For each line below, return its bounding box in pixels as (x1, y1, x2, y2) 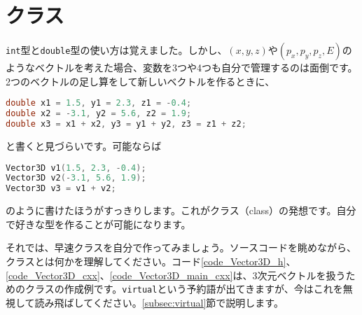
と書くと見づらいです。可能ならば (6, 138, 162, 153)
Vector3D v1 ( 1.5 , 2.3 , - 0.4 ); (6, 162, 146, 173)
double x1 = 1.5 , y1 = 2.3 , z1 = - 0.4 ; (6, 98, 192, 108)
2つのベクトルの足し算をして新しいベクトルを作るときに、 (6, 73, 275, 88)
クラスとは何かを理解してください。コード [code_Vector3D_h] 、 (6, 253, 296, 268)
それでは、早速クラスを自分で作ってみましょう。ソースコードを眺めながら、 (6, 240, 357, 255)
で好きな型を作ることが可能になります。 (6, 216, 191, 231)
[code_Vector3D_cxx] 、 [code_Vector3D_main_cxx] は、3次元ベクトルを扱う (6, 267, 346, 282)
